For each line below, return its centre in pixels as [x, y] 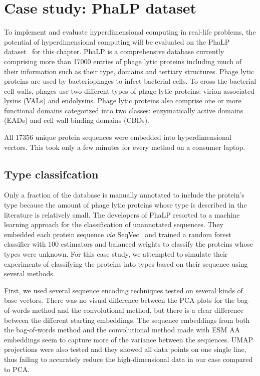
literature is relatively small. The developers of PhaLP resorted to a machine [122, 214]
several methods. [30, 273]
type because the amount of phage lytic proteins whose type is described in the [125, 205]
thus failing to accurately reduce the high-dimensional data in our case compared [128, 359]
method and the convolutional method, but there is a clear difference [138, 310]
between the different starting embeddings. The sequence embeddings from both [127, 320]
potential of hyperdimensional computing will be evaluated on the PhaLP [117, 41]
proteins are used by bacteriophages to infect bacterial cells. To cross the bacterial [130, 81]
